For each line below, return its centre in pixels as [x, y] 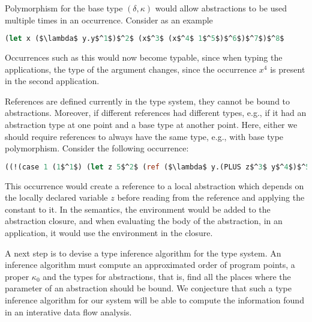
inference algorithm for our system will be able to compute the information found [154, 300]
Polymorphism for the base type [64, 8]
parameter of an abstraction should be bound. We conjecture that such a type [148, 288]
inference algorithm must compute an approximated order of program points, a [150, 265]
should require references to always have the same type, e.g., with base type [144, 136]
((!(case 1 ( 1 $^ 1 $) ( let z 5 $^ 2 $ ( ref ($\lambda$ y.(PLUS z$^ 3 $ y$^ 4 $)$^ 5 [157, 167]
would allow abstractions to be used [221, 8]
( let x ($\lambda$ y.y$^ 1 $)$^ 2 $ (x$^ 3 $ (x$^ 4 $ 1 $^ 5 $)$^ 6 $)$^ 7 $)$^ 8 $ [145, 39]
